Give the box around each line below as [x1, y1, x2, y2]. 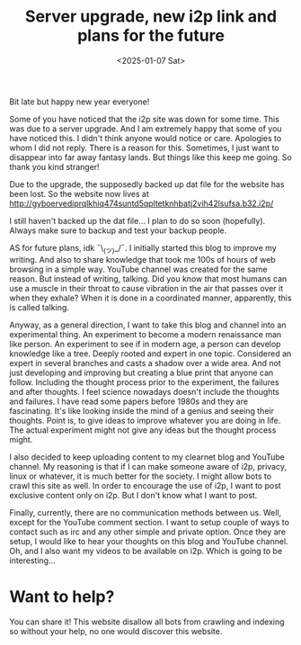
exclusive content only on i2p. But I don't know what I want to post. [9, 489, 258, 500]
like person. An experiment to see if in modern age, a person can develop [9, 338, 281, 349]
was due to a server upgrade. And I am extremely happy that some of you [9, 123, 282, 134]
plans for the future [77, 25, 225, 46]
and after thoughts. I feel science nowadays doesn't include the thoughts [9, 386, 280, 397]
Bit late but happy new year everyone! [9, 96, 150, 107]
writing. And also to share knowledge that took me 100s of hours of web [9, 254, 276, 264]
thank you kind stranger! [9, 161, 101, 172]
